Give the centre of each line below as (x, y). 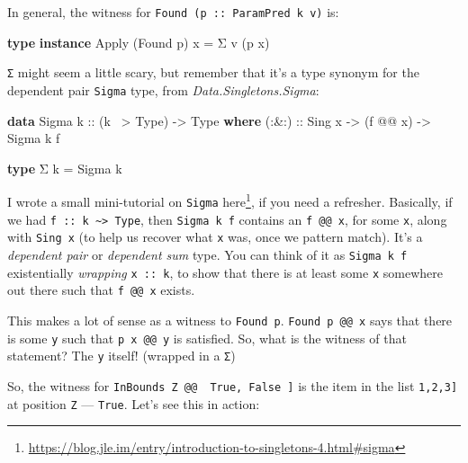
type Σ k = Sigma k (65, 168)
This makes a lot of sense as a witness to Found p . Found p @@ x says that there (230, 320)
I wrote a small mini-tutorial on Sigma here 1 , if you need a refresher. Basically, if (230, 200)
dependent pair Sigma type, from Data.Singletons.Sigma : (163, 89)
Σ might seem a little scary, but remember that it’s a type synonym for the (213, 72)
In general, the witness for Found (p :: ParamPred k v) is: (173, 12)
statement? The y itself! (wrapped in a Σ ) (121, 356)
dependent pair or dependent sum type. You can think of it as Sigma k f (207, 254)
